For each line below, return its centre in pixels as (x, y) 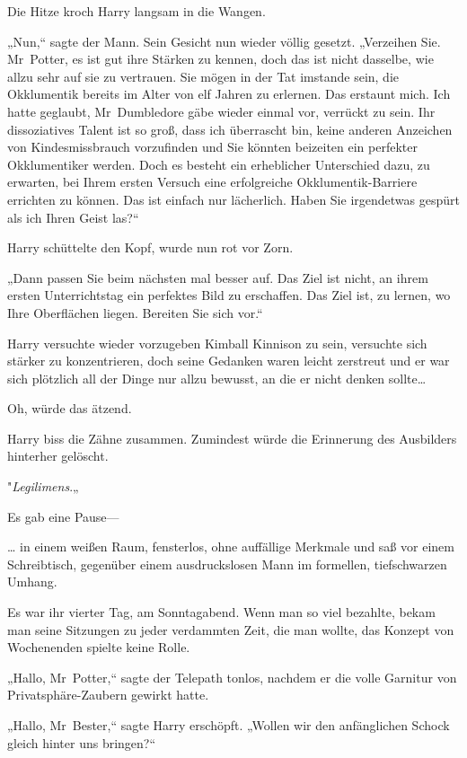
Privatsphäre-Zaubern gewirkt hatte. (108, 695)
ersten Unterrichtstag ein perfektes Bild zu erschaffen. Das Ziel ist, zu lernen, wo (229, 295)
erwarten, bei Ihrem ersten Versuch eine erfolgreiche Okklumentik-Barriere (212, 182)
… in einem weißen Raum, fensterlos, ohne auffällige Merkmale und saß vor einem (231, 546)
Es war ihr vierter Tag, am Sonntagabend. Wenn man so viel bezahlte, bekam (221, 612)
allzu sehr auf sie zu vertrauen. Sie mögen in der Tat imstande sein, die (203, 76)
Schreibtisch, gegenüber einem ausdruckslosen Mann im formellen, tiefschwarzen (227, 564)
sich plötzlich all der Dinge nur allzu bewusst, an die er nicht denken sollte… (217, 378)
